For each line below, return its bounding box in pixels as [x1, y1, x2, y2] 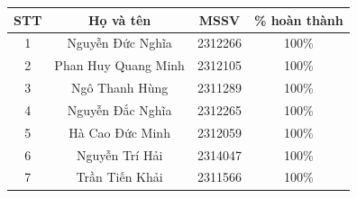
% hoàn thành [253, 10, 343, 29]
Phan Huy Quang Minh [54, 56, 185, 75]
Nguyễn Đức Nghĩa [67, 33, 172, 52]
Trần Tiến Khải [76, 167, 163, 186]
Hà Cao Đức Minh [69, 122, 170, 141]
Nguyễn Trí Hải [76, 145, 163, 164]
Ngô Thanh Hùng [70, 78, 169, 97]
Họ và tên [87, 10, 151, 29]
